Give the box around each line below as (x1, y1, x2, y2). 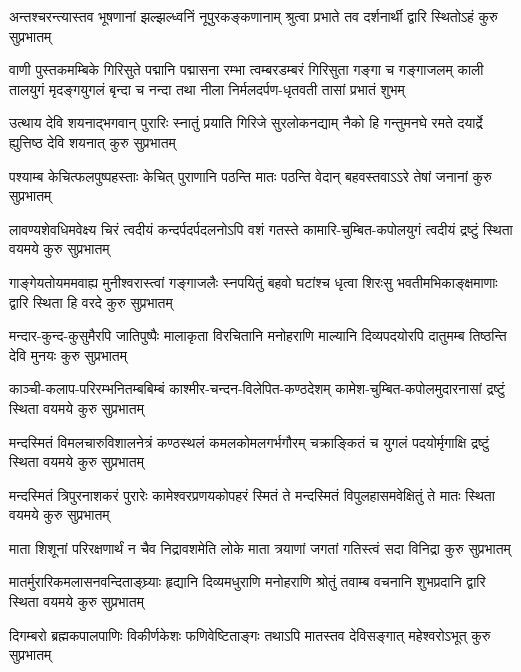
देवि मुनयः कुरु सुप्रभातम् (9, 344, 127, 365)
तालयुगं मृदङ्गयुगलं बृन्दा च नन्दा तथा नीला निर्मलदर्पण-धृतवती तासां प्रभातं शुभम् (9, 78, 405, 99)
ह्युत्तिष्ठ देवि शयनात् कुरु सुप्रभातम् (9, 131, 176, 152)
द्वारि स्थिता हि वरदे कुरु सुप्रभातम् (9, 291, 173, 312)
